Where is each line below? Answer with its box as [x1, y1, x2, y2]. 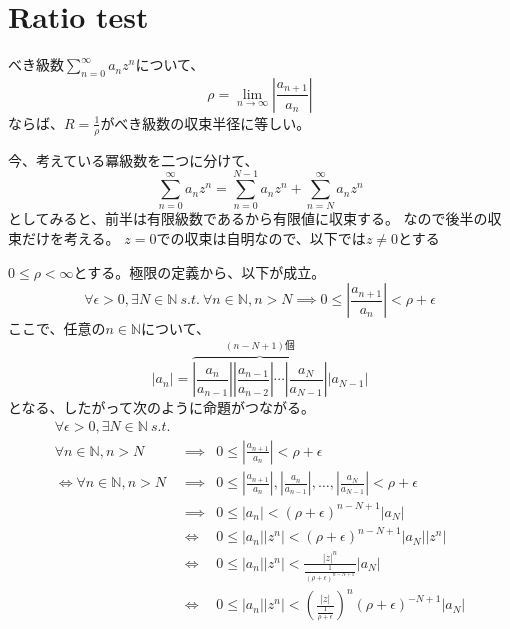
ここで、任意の [8, 318, 106, 339]
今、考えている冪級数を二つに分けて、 [8, 149, 259, 170]
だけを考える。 [21, 228, 120, 249]
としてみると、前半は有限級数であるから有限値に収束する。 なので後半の [8, 208, 488, 229]
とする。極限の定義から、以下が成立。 [73, 261, 326, 282]
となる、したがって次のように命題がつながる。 [8, 397, 315, 418]
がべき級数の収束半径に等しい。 [100, 112, 311, 133]
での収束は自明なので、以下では [156, 228, 366, 249]
